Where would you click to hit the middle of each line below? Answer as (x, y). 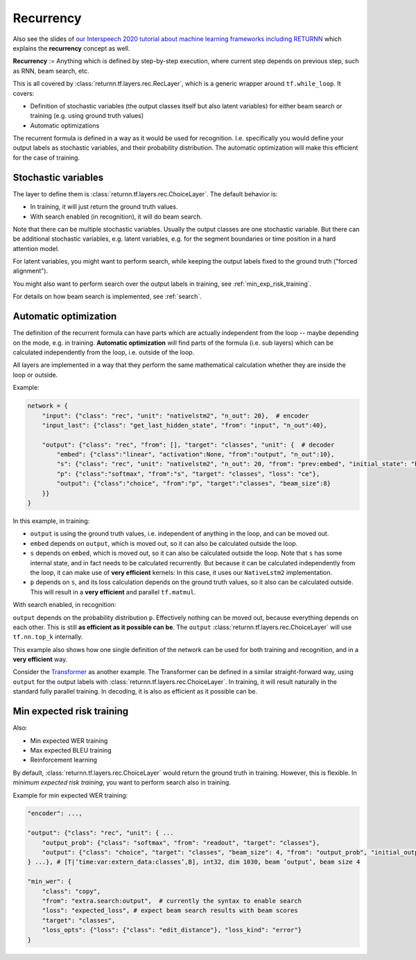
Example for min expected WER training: (70, 795)
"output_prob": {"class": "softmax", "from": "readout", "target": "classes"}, (181, 842)
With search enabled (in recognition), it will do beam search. (116, 216)
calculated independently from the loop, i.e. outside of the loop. (104, 352)
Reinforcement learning (63, 760)
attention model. (36, 248)
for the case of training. (46, 157)
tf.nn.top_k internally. (48, 637)
